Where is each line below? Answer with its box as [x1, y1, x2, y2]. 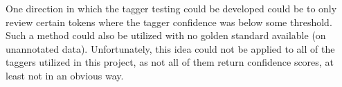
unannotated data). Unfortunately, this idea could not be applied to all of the [6, 41, 335, 55]
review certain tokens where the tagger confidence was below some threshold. [6, 14, 332, 29]
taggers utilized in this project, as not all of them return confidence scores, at [6, 55, 334, 69]
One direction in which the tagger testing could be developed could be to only [6, 1, 337, 15]
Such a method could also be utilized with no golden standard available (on [6, 28, 326, 42]
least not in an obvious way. [6, 68, 124, 82]
